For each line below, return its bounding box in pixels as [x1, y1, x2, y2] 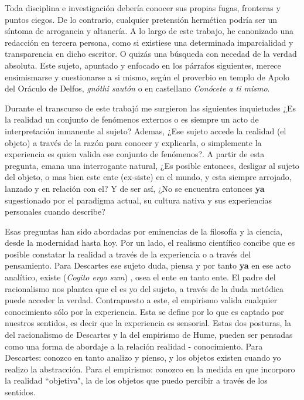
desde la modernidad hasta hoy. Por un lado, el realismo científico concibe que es [5, 236, 295, 249]
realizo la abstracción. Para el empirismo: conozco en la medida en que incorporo [5, 362, 295, 375]
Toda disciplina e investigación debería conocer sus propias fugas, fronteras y [5, 2, 281, 13]
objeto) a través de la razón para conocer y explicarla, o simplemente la [5, 136, 262, 148]
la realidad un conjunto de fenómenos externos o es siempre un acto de [5, 113, 259, 126]
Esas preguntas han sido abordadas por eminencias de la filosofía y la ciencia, [5, 225, 283, 237]
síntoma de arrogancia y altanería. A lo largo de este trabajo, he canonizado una [5, 25, 294, 37]
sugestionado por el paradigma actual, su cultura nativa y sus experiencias [5, 194, 272, 206]
